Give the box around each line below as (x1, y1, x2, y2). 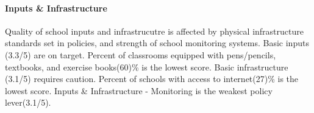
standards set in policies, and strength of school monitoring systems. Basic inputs (5, 36, 309, 49)
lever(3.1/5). (5, 96, 51, 109)
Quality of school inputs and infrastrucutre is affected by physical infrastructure (5, 24, 304, 37)
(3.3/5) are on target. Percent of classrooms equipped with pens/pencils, (5, 48, 276, 61)
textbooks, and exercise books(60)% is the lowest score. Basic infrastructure (5, 60, 288, 73)
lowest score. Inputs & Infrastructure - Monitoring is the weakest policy (5, 84, 273, 97)
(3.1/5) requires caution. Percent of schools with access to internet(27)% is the (5, 72, 299, 85)
